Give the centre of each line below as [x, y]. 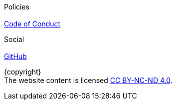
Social [14, 39]
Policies [17, 7]
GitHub [15, 56]
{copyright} [23, 72]
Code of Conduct [32, 24]
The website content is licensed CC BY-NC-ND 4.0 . [88, 80]
